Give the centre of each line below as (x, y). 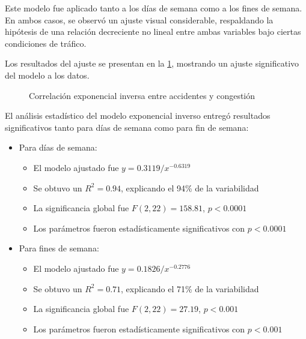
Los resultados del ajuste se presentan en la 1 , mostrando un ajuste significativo (152, 63)
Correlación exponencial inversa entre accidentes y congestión (142, 95)
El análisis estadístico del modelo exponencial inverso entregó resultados (138, 115)
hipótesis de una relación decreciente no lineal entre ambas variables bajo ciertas (153, 31)
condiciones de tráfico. (46, 43)
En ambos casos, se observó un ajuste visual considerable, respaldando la (139, 19)
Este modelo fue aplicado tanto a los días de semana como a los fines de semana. (154, 8)
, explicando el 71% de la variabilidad (190, 288)
